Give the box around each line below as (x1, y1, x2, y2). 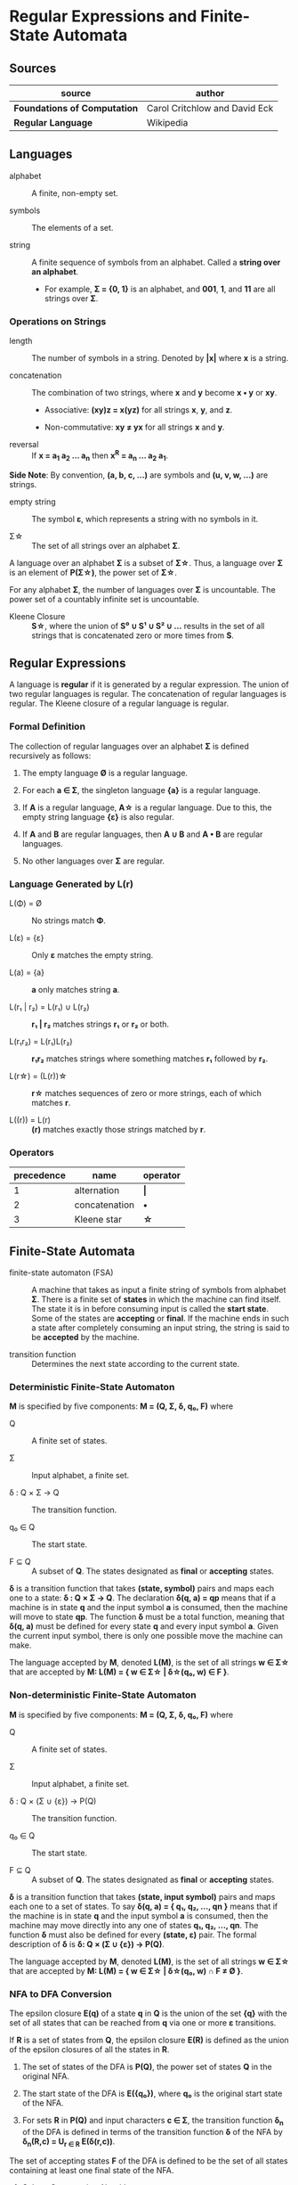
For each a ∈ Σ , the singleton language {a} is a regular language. (21, 784, 261, 795)
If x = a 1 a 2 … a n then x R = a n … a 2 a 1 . (31, 448, 169, 462)
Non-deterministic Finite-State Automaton (9, 1689, 197, 1701)
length (9, 336, 33, 347)
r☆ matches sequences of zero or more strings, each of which (31, 1087, 262, 1098)
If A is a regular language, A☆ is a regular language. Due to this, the (21, 802, 273, 813)
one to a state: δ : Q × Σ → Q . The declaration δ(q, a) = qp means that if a (9, 1592, 277, 1603)
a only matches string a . (31, 984, 120, 994)
